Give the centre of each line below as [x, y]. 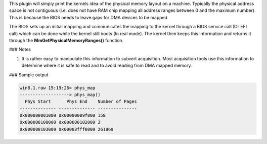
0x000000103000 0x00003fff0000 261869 [67, 129]
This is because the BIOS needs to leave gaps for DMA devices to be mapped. [89, 17]
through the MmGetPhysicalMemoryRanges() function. [66, 40]
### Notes [20, 49]
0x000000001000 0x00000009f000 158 [63, 116]
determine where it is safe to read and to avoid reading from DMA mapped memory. [107, 66]
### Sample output [29, 75]
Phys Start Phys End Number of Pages [81, 102]
